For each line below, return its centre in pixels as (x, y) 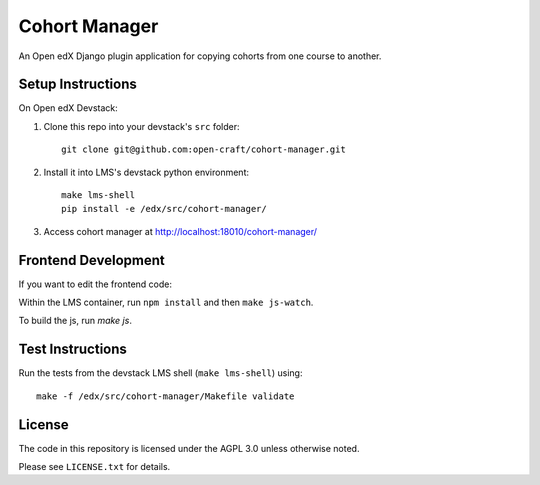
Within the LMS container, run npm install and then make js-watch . (166, 302)
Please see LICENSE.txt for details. (94, 467)
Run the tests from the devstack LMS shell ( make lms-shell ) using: (160, 373)
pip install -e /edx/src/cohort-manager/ (164, 209)
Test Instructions (72, 349)
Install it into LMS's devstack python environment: (146, 172)
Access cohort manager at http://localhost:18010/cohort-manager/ (180, 231)
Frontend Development (91, 260)
